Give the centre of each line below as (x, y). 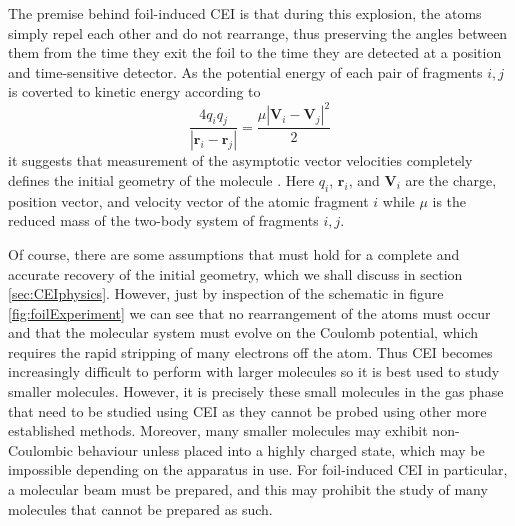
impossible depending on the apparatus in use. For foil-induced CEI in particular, (258, 469)
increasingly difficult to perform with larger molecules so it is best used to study (254, 371)
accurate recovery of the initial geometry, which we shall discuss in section (235, 273)
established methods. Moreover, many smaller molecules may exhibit (218, 430)
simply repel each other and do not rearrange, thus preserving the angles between (258, 32)
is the (449, 200)
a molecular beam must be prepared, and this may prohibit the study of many (248, 489)
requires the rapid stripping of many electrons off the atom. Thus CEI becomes (250, 351)
